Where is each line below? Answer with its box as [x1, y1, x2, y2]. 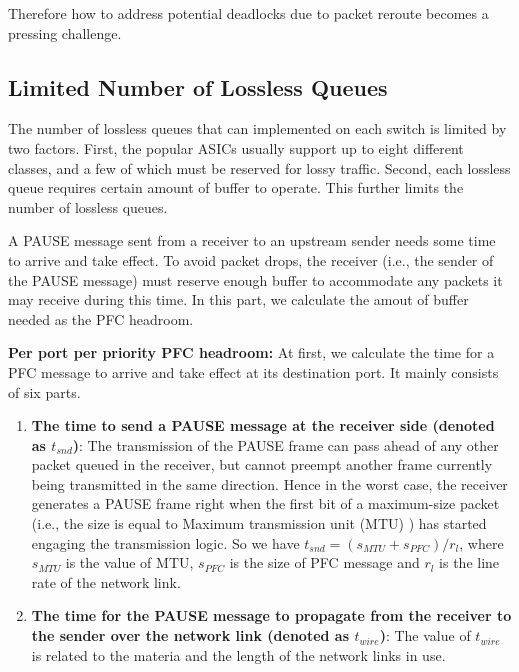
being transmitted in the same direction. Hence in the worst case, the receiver [31, 473, 508, 494]
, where [459, 532, 504, 553]
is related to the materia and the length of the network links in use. [31, 644, 446, 665]
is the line [439, 552, 500, 573]
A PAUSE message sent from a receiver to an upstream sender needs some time [8, 230, 496, 251]
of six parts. [8, 381, 81, 402]
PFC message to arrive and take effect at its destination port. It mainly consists [8, 361, 499, 382]
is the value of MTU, [65, 552, 194, 573]
